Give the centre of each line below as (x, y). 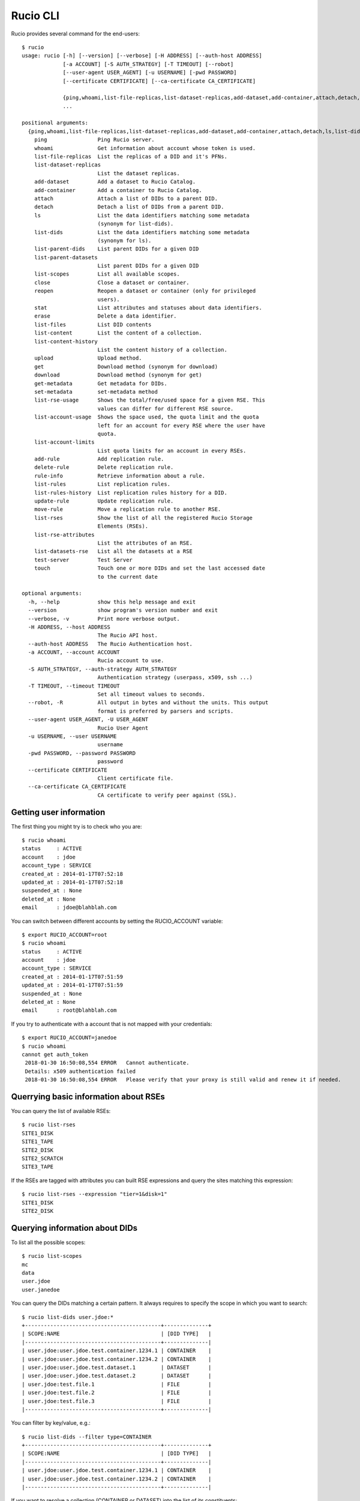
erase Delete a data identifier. (105, 316)
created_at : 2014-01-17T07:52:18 (72, 874)
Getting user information (58, 812)
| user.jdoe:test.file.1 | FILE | (117, 1384)
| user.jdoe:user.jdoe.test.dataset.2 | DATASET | (117, 1376)
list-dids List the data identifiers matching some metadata (142, 232)
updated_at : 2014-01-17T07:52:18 (72, 882)
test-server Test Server (83, 560)
